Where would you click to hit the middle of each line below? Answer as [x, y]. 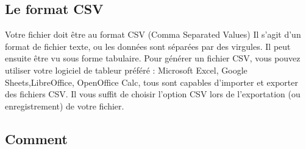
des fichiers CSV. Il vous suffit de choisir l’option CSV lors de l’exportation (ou [153, 94]
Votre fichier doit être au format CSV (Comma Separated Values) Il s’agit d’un [153, 34]
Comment [36, 138]
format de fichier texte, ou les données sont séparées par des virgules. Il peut [148, 46]
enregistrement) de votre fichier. [65, 106]
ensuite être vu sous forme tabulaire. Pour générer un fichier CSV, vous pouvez [153, 58]
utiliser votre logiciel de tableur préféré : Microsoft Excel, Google [126, 70]
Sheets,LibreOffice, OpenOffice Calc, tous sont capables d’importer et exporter [151, 82]
